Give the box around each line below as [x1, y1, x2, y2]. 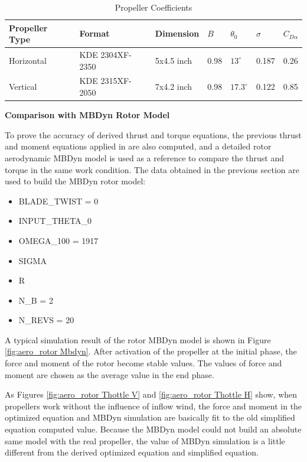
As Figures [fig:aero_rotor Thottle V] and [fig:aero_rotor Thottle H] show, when [5, 388, 298, 401]
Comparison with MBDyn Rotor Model [5, 109, 170, 121]
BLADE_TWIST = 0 [18, 194, 99, 207]
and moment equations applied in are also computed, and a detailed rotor [5, 140, 272, 152]
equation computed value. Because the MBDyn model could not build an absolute [5, 423, 302, 435]
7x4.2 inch [155, 80, 192, 93]
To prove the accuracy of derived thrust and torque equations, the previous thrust [5, 128, 302, 141]
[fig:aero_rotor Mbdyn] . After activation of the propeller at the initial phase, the [5, 345, 297, 357]
